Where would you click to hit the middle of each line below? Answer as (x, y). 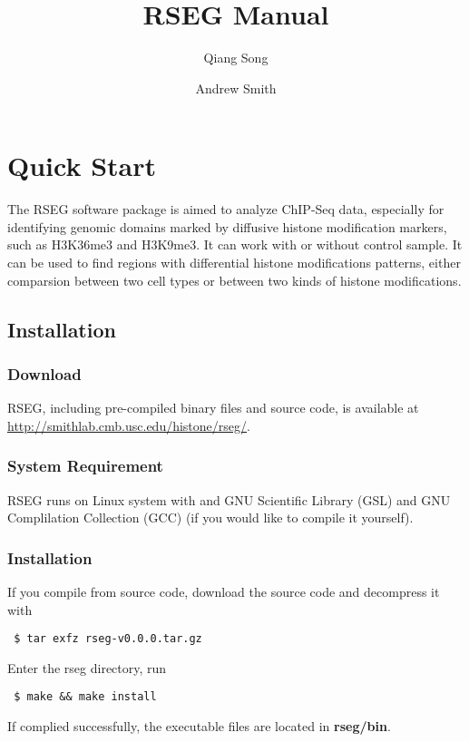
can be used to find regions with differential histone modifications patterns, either (234, 263)
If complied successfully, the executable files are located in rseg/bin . (199, 726)
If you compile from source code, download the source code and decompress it (224, 592)
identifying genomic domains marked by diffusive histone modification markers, (227, 226)
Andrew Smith (236, 88)
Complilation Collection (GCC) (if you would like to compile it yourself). (210, 517)
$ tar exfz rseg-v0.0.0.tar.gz (108, 639)
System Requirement (85, 466)
